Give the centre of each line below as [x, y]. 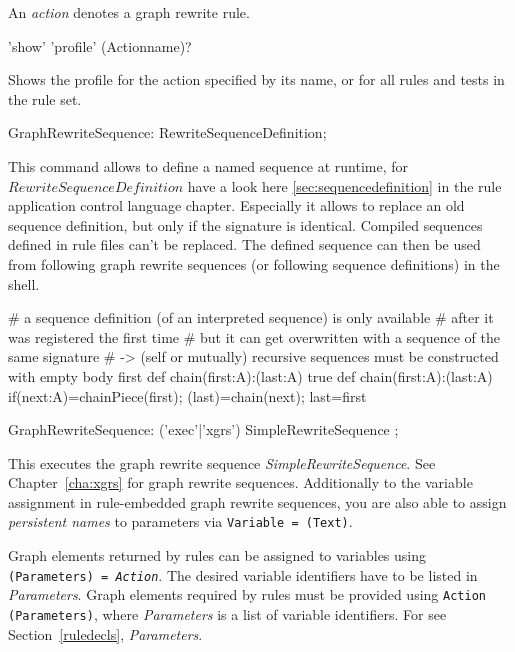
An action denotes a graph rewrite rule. [129, 12]
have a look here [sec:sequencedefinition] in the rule [344, 185]
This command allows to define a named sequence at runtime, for [208, 165]
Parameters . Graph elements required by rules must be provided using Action [247, 594]
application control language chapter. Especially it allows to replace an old [236, 205]
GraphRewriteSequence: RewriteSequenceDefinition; [167, 132]
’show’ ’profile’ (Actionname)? [100, 45]
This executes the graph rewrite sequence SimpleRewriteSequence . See [222, 462]
